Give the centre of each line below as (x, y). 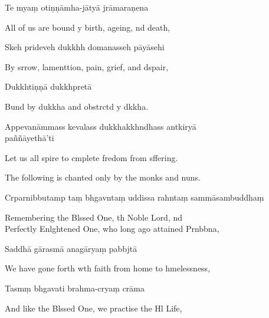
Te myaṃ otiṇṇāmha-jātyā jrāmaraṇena (77, 7)
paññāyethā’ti (29, 138)
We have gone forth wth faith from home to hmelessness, (108, 268)
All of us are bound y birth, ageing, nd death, (88, 27)
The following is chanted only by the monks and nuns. (103, 177)
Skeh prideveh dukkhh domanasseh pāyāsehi (85, 47)
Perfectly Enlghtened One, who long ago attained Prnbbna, (112, 229)
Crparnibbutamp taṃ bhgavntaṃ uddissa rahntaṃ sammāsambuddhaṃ (134, 197)
